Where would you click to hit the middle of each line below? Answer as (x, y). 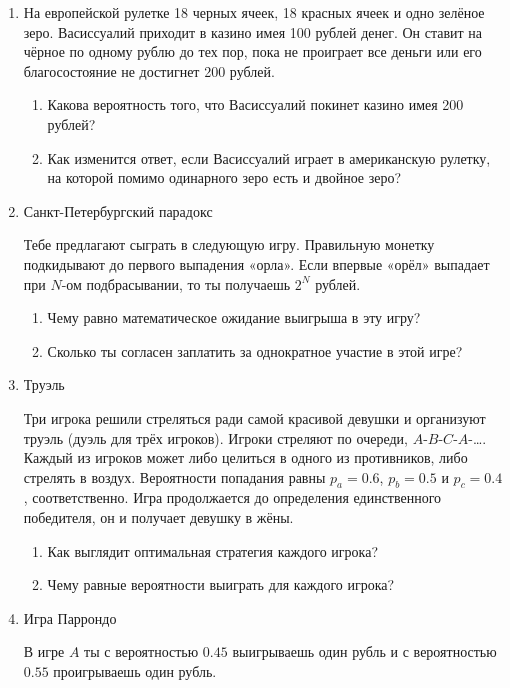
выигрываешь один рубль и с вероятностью (364, 651)
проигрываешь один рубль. (135, 671)
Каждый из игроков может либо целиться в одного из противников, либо (245, 457)
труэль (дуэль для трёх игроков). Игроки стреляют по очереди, (215, 437)
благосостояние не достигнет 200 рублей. (149, 70)
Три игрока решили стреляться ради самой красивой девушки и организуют (254, 417)
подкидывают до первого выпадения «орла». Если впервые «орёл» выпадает (256, 263)
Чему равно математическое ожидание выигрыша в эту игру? (234, 317)
